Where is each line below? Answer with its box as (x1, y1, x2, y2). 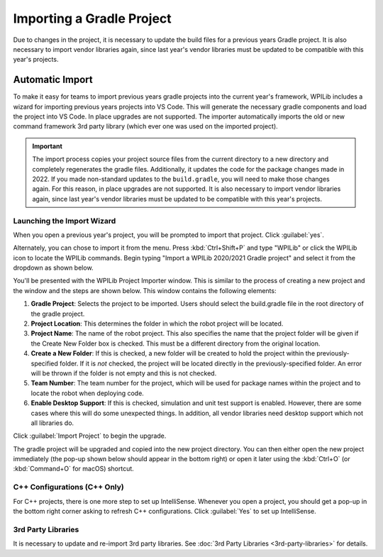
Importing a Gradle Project (13, 11, 172, 26)
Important (32, 142, 63, 150)
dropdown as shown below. (13, 263, 94, 272)
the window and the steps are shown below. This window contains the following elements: (13, 286, 277, 294)
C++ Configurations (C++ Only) (13, 482, 124, 492)
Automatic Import (13, 74, 94, 86)
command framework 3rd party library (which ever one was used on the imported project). (13, 122, 278, 131)
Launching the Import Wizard (13, 216, 116, 226)
